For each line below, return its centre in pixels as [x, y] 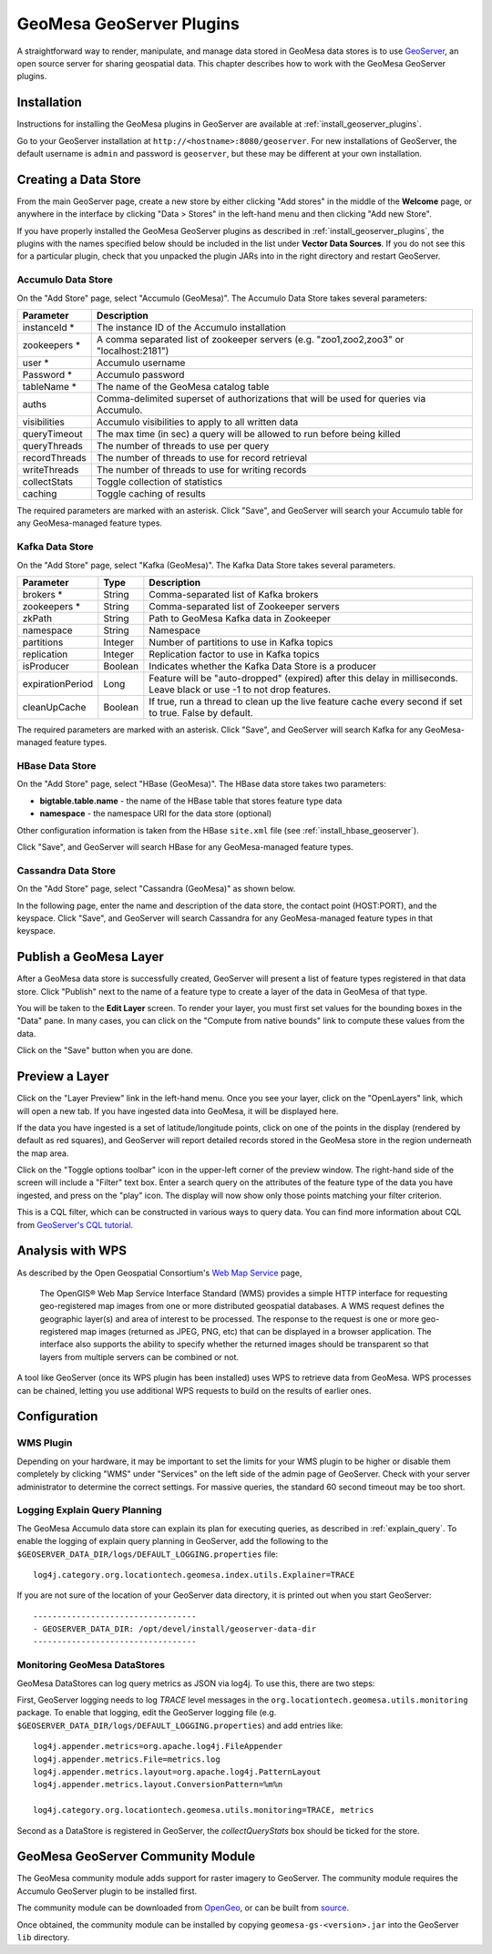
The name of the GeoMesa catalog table [183, 387]
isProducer [46, 666]
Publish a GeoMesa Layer [90, 957]
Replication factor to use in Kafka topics [235, 654]
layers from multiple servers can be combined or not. [139, 1356]
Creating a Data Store [79, 179]
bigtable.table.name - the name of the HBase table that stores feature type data [191, 801]
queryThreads [53, 446]
